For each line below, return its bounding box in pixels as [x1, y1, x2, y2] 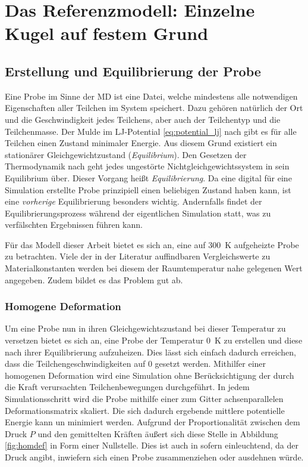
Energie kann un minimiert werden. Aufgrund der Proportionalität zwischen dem [5, 416, 300, 428]
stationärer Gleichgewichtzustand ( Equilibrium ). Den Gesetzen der [5, 148, 247, 160]
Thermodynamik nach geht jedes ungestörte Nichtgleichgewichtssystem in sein [5, 160, 290, 172]
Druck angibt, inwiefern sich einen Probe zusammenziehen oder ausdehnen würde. [5, 451, 304, 463]
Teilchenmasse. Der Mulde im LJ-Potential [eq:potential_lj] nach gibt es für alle [5, 125, 297, 137]
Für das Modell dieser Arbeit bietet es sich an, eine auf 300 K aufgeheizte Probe [5, 238, 299, 250]
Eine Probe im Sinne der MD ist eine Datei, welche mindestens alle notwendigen [5, 89, 298, 102]
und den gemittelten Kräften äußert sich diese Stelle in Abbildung [37, 427, 278, 440]
